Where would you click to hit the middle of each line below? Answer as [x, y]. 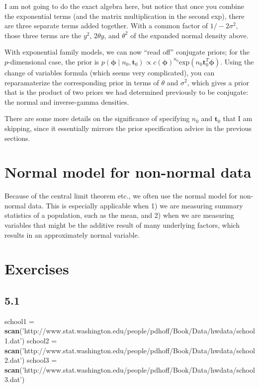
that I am [238, 118]
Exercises [37, 269]
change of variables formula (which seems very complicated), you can [110, 72]
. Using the [237, 61]
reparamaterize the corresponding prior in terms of [82, 82]
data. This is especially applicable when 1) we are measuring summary [135, 205]
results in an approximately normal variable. [72, 234]
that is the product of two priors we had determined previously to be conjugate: [127, 92]
